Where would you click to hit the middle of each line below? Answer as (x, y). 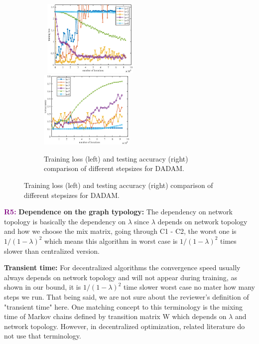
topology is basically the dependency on (65, 221)
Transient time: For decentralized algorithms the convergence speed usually (122, 267)
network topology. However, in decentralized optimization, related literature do (125, 326)
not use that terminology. (43, 336)
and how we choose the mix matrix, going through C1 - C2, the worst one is (120, 231)
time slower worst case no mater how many (189, 287)
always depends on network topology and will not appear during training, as (121, 277)
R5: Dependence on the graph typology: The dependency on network (119, 212)
